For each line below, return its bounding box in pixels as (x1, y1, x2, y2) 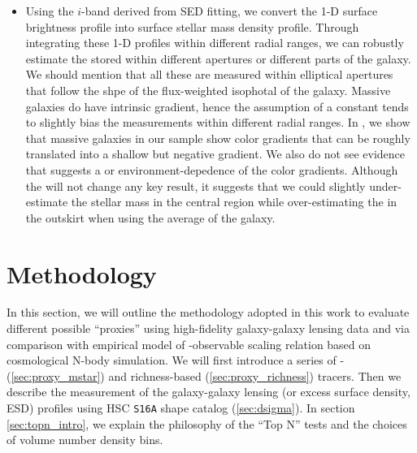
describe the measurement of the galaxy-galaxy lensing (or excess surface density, (7, 383, 410, 400)
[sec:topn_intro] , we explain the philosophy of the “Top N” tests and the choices (7, 415, 407, 432)
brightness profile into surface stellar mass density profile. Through (25, 18, 359, 35)
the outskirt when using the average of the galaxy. (25, 209, 276, 226)
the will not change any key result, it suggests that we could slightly (25, 177, 366, 194)
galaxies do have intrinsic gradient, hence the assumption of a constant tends (25, 97, 409, 114)
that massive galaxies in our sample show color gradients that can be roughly (25, 129, 410, 146)
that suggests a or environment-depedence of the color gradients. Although (25, 161, 398, 178)
